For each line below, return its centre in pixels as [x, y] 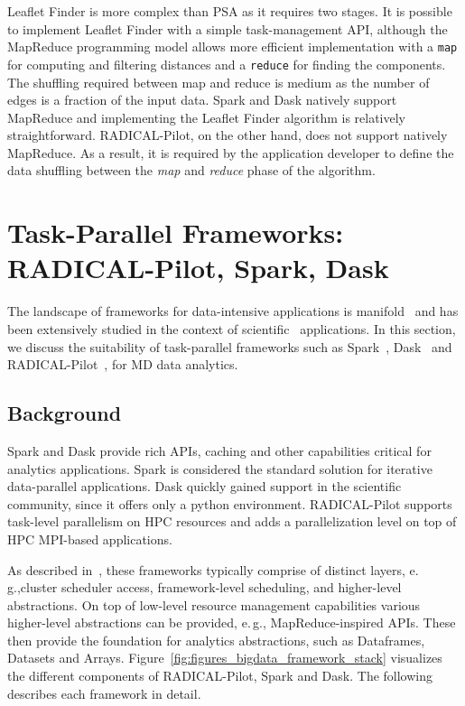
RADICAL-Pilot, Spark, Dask [198, 268]
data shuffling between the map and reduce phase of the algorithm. [191, 170]
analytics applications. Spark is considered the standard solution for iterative [220, 468]
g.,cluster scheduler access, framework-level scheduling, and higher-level [205, 587]
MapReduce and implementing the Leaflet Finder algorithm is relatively [207, 117]
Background [65, 413]
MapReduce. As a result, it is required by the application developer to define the [231, 152]
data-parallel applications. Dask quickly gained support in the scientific [205, 486]
